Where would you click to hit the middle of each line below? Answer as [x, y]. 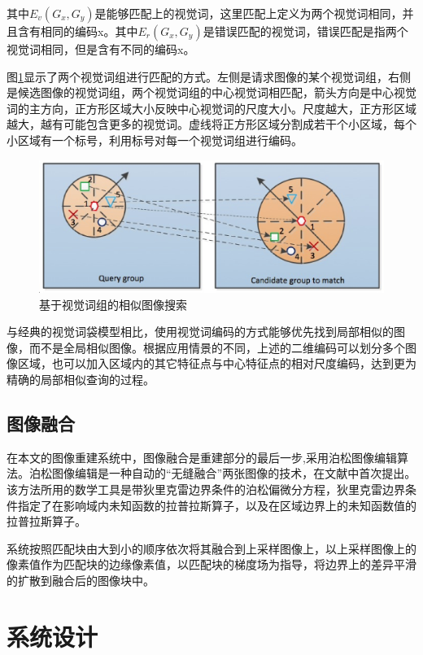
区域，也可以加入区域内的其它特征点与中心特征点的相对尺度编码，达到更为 [217, 363]
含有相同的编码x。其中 [78, 31]
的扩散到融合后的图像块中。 [81, 581]
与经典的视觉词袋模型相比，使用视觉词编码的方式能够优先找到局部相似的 [200, 332]
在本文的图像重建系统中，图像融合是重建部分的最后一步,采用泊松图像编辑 [202, 457]
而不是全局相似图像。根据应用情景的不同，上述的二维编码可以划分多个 [217, 347]
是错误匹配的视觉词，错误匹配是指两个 [305, 31]
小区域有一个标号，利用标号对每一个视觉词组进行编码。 [155, 140]
